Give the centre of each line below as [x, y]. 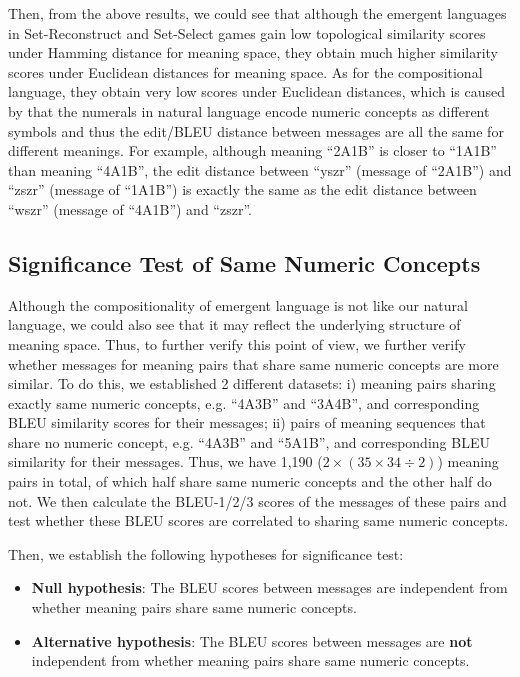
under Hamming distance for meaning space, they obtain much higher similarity [253, 52]
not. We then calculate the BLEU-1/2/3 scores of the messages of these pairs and [257, 500]
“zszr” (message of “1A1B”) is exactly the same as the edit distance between [242, 189]
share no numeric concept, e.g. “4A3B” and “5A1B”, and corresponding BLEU [249, 441]
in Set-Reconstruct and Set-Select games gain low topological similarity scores [247, 32]
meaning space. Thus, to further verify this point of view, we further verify [237, 343]
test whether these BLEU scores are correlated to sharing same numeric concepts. [258, 520]
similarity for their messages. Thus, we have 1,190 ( [165, 461]
